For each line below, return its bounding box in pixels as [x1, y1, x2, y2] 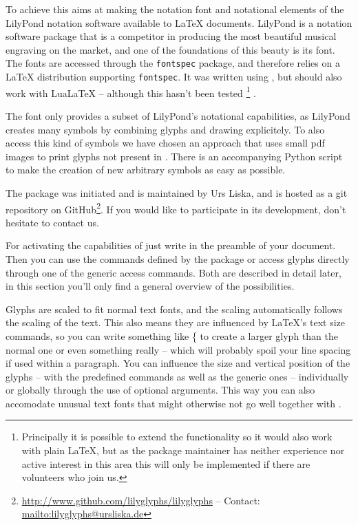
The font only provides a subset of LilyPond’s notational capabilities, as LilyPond [6, 108, 350, 122]
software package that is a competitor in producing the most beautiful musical [6, 29, 337, 43]
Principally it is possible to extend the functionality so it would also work [21, 429, 333, 444]
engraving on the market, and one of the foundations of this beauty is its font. [6, 42, 335, 56]
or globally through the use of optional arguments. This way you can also [6, 383, 315, 397]
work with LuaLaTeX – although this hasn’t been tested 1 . [6, 83, 256, 100]
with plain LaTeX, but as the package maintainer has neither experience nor [21, 443, 345, 458]
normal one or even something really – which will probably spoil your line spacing [6, 342, 351, 356]
